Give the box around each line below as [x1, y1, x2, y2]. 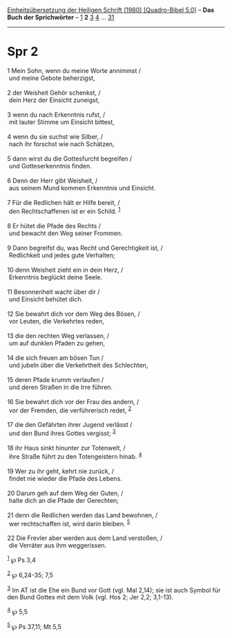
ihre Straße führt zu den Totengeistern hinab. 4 [8, 451, 142, 461]
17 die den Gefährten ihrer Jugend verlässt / [7, 421, 133, 429]
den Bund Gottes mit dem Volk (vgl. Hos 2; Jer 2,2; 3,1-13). [7, 593, 174, 601]
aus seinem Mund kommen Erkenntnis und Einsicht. [8, 183, 156, 192]
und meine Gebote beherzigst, [8, 74, 95, 82]
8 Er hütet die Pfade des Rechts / [7, 221, 101, 230]
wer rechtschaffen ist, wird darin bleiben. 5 [8, 518, 130, 528]
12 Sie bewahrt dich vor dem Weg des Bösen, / [7, 310, 140, 318]
